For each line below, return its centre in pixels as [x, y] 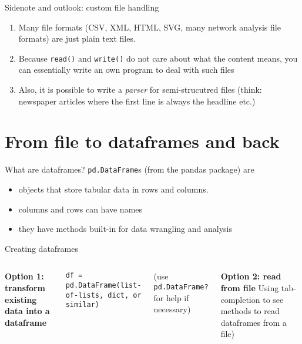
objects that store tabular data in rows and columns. [113, 189]
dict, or [125, 295]
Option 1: [24, 276]
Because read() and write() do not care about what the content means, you [158, 58]
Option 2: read [251, 276]
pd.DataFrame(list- [103, 286]
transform [25, 287]
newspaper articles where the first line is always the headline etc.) [137, 101]
